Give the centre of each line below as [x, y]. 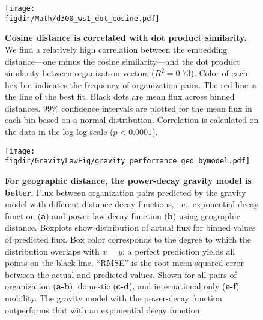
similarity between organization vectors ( [80, 73]
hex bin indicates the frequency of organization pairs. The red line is [131, 84]
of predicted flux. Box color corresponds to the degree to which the [128, 239]
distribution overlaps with [52, 251]
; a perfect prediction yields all [179, 251]
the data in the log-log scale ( [59, 132]
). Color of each [219, 73]
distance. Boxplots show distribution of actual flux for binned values [130, 227]
